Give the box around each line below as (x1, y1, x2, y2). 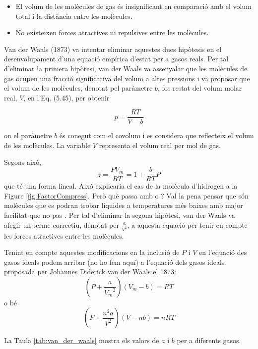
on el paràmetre (4, 130, 52, 141)
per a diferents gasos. (177, 335, 241, 346)
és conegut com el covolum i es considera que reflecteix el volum (59, 130, 254, 141)
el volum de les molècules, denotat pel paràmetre (4, 83, 153, 93)
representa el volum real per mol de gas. (99, 140, 221, 150)
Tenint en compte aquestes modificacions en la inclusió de (4, 247, 180, 257)
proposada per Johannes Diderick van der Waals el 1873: (4, 266, 176, 277)
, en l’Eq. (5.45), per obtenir (23, 92, 110, 102)
